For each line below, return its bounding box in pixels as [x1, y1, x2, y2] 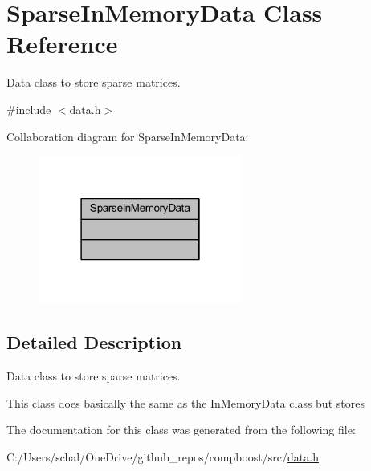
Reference [6, 27, 118, 60]
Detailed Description [6, 330, 182, 355]
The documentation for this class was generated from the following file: [6, 421, 356, 438]
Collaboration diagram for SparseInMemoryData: [6, 128, 249, 144]
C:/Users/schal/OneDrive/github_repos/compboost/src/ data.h [6, 448, 319, 465]
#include [6, 100, 51, 117]
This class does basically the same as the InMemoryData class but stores [6, 394, 365, 411]
